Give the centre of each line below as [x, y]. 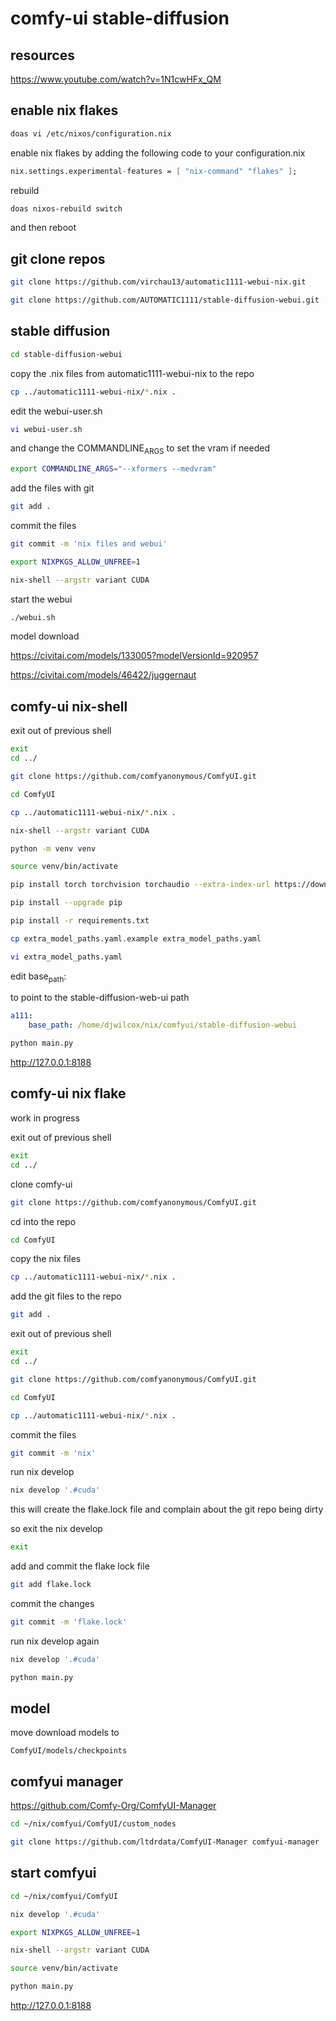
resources [42, 55]
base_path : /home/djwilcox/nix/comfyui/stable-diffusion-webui [163, 1025]
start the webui [41, 599]
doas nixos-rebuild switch [66, 208]
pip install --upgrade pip [66, 903]
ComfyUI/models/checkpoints [69, 1751]
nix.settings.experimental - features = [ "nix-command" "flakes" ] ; [154, 171]
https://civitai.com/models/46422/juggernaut [103, 675]
